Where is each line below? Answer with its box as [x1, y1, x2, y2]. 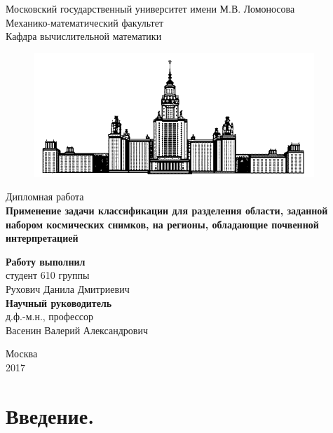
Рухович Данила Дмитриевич [6, 281, 130, 296]
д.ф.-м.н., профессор [6, 309, 93, 324]
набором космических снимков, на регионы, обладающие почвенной [6, 216, 319, 231]
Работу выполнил [6, 254, 86, 268]
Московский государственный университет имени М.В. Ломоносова [6, 1, 295, 15]
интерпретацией [6, 231, 79, 245]
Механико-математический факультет [6, 15, 164, 29]
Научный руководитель [6, 295, 112, 310]
